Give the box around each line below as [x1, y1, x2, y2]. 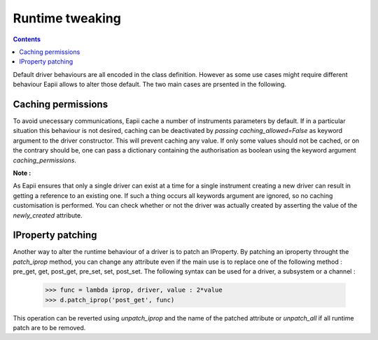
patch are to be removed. [13, 323, 86, 332]
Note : [13, 169, 31, 177]
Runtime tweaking [13, 10, 122, 26]
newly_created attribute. [13, 211, 83, 220]
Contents [13, 35, 41, 43]
